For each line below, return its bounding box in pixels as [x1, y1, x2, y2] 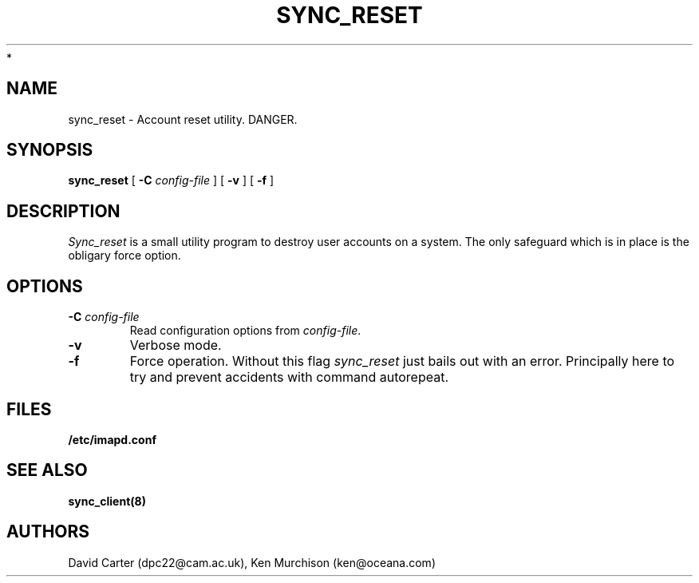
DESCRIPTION [6, 200, 120, 221]
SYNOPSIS [6, 140, 93, 161]
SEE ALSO [6, 460, 88, 481]
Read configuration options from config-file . [129, 323, 361, 338]
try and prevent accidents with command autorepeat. [129, 369, 448, 386]
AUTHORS [6, 522, 90, 542]
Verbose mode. [129, 337, 222, 354]
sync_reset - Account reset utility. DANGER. [68, 112, 298, 126]
